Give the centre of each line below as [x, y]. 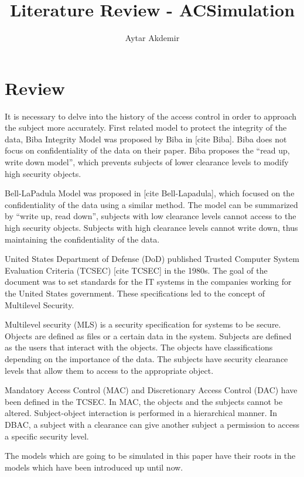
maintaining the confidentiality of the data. [82, 239]
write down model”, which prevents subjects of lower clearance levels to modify [147, 162]
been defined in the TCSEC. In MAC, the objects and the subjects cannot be [144, 401]
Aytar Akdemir [152, 38]
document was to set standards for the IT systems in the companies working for [148, 282]
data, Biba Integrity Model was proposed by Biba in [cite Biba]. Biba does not [146, 139]
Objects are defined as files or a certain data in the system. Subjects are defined [148, 335]
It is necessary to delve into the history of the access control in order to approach [151, 116]
